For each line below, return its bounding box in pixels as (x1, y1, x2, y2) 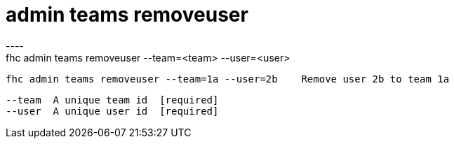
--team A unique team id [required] (6, 94, 219, 106)
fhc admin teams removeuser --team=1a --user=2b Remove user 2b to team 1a (6, 73, 450, 85)
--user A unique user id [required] (6, 105, 219, 117)
